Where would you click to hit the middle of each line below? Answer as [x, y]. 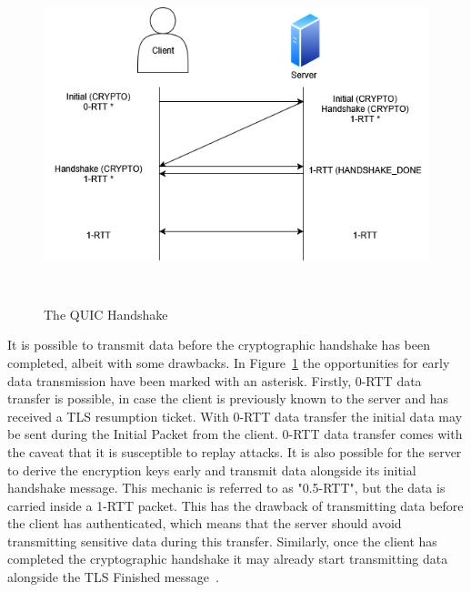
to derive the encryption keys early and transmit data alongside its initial [212, 470]
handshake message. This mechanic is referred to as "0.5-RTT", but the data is [226, 488]
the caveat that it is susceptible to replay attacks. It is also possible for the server [235, 451]
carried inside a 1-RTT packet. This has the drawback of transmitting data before [235, 505]
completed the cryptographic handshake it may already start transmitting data [228, 559]
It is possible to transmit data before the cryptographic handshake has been [219, 345]
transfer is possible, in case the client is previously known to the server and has [228, 398]
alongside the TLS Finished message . [113, 577]
